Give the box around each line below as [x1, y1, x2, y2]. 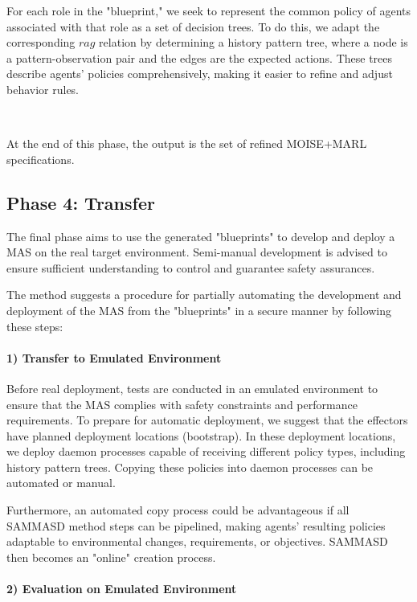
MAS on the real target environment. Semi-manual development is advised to [6, 244, 387, 260]
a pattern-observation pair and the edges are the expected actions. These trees [6, 49, 393, 66]
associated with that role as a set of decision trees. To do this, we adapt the [6, 18, 380, 35]
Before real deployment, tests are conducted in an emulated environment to [6, 379, 378, 396]
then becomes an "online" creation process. [6, 548, 216, 565]
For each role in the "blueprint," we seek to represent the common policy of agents [6, 2, 411, 18]
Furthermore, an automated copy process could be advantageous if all [6, 502, 350, 518]
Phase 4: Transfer [6, 190, 155, 215]
